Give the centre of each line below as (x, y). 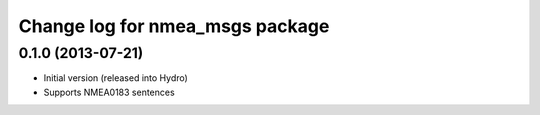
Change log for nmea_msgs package (174, 26)
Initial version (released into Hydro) (116, 78)
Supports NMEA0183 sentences (109, 92)
